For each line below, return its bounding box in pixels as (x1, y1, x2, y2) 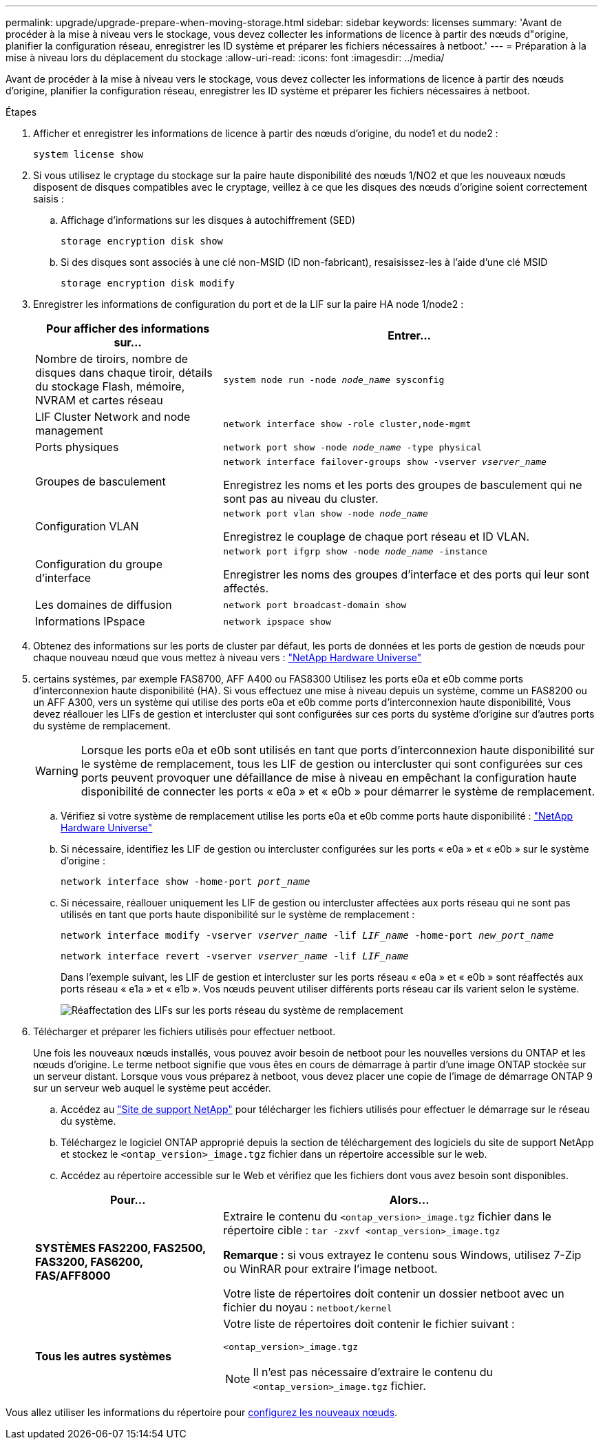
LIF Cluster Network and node (35, 410, 191, 424)
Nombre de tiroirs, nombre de (35, 352, 189, 366)
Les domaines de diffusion (35, 598, 172, 612)
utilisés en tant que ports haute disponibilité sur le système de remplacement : (61, 908, 415, 920)
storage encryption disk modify (61, 278, 235, 289)
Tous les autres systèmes (35, 1349, 171, 1363)
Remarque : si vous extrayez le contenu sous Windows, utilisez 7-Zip (223, 1248, 582, 1262)
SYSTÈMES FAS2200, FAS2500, (35, 1241, 206, 1255)
